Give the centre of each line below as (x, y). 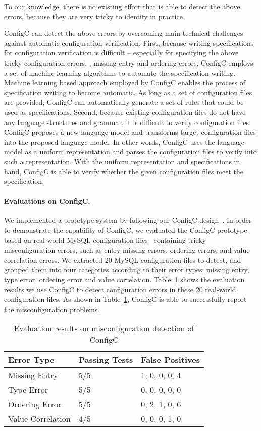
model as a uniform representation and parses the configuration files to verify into (130, 151)
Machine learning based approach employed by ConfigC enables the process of (125, 82)
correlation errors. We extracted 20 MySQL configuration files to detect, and (123, 259)
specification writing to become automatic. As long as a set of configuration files (128, 92)
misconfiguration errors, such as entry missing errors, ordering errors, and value (127, 250)
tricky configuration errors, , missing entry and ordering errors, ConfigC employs (129, 62)
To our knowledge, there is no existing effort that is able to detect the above (122, 6)
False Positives (170, 360)
